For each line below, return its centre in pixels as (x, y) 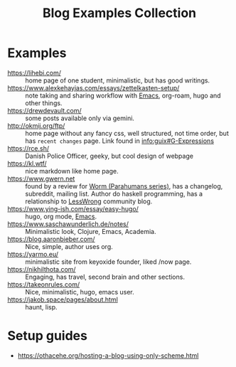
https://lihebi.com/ (34, 73)
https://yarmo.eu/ (33, 254)
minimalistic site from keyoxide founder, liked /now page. (108, 262)
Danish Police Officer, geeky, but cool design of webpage (109, 156)
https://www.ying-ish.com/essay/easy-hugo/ (73, 208)
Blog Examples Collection (119, 13)
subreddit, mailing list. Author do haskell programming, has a (114, 193)
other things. (44, 103)
